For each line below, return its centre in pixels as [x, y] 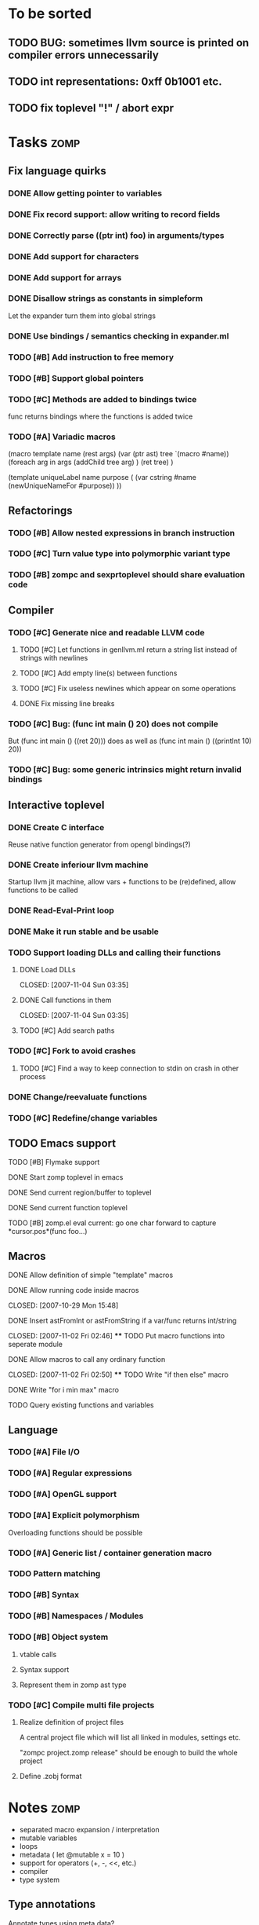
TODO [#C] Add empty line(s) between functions [98, 673]
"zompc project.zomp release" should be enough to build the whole [128, 1752]
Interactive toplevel [56, 805]
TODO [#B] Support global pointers [76, 378]
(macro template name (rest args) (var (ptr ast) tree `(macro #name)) [119, 454]
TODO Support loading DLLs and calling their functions [115, 953]
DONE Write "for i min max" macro [64, 1390]
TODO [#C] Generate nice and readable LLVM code [106, 632]
